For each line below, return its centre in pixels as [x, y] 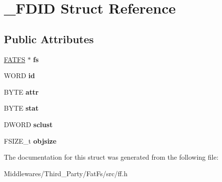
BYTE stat [21, 108]
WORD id [19, 75]
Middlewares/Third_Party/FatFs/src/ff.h [66, 173]
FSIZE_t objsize [30, 141]
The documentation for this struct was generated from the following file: [111, 157]
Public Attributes [49, 39]
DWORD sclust [28, 124]
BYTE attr [21, 91]
